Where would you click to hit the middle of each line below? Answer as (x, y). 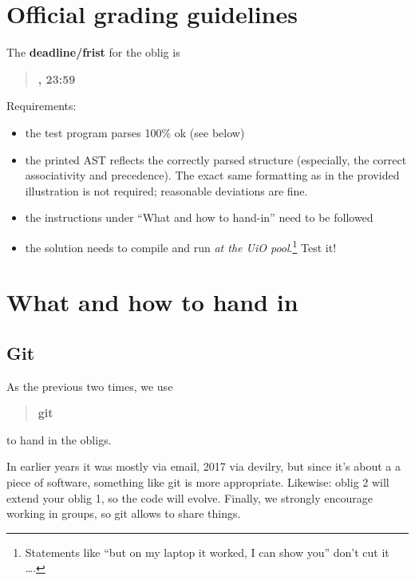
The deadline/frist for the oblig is (93, 52)
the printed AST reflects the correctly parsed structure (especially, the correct (216, 159)
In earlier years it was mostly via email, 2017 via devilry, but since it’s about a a (204, 466)
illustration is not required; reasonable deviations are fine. (166, 190)
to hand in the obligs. (59, 439)
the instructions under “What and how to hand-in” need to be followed (199, 217)
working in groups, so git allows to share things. (124, 513)
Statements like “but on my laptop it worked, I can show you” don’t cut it (207, 552)
